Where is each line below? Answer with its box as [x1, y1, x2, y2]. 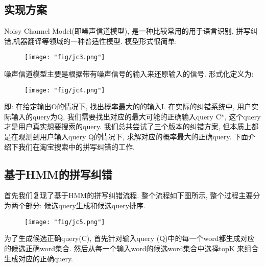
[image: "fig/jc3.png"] [25, 54, 105, 61]
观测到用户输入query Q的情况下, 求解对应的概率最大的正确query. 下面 [18, 131, 249, 142]
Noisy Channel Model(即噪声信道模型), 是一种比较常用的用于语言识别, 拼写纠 [4, 26, 258, 36]
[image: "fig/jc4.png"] [25, 86, 105, 94]
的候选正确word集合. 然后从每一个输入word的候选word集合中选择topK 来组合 [4, 242, 259, 253]
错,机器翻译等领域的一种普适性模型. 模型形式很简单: [4, 35, 177, 46]
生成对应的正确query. [4, 253, 74, 263]
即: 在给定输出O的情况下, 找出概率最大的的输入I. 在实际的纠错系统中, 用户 [4, 101, 252, 112]
